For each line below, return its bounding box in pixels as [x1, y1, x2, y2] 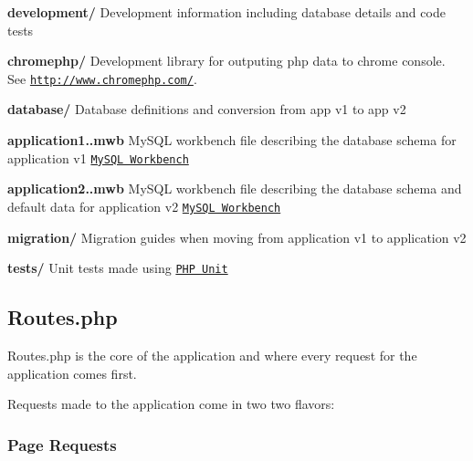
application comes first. [7, 363, 137, 382]
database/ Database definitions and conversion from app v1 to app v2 [7, 100, 406, 119]
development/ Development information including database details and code [7, 3, 446, 21]
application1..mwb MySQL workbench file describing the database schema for [7, 131, 457, 150]
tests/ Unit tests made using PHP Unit [7, 258, 228, 278]
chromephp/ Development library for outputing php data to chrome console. [7, 51, 446, 70]
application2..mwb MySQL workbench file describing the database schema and [7, 179, 462, 198]
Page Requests [7, 433, 117, 456]
